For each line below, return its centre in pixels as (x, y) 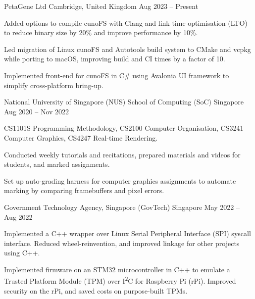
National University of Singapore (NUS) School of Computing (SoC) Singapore (124, 102)
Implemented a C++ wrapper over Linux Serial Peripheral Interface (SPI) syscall (127, 233)
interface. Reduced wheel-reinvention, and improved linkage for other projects (122, 243)
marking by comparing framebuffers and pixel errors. (84, 190)
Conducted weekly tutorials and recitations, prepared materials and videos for (122, 154)
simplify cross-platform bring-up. (54, 85)
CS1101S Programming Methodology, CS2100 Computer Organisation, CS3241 (124, 128)
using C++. (22, 253)
